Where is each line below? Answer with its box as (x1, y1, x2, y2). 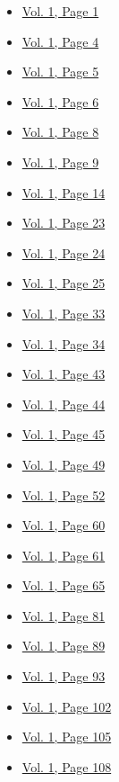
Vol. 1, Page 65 (21, 576, 106, 595)
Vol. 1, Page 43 (21, 364, 106, 383)
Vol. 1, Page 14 (21, 183, 106, 202)
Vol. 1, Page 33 (21, 303, 106, 322)
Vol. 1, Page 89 (21, 636, 106, 655)
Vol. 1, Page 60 (21, 516, 106, 535)
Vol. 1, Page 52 (21, 485, 106, 504)
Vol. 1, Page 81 (21, 606, 106, 625)
